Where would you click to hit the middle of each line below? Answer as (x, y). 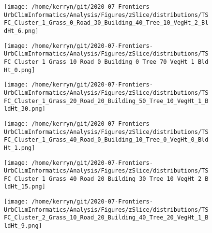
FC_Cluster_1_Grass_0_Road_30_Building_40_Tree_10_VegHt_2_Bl (106, 23)
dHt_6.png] (21, 31)
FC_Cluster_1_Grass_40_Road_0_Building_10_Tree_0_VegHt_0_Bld (106, 140)
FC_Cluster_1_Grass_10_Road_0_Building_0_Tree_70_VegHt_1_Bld (106, 62)
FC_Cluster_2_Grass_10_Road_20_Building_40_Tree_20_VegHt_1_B (106, 218)
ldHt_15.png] (25, 187)
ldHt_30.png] (25, 109)
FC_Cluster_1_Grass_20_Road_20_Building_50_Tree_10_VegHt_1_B (106, 101)
